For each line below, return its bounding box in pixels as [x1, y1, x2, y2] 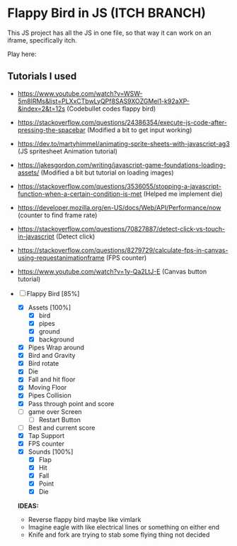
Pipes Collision [28, 391, 72, 400]
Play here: [7, 50, 37, 58]
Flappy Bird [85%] [26, 289, 80, 297]
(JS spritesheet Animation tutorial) [17, 147, 118, 155]
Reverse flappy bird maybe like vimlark [28, 515, 141, 524]
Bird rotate [28, 359, 59, 368]
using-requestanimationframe [17, 253, 105, 262]
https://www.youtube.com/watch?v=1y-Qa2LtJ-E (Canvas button [17, 267, 207, 275]
